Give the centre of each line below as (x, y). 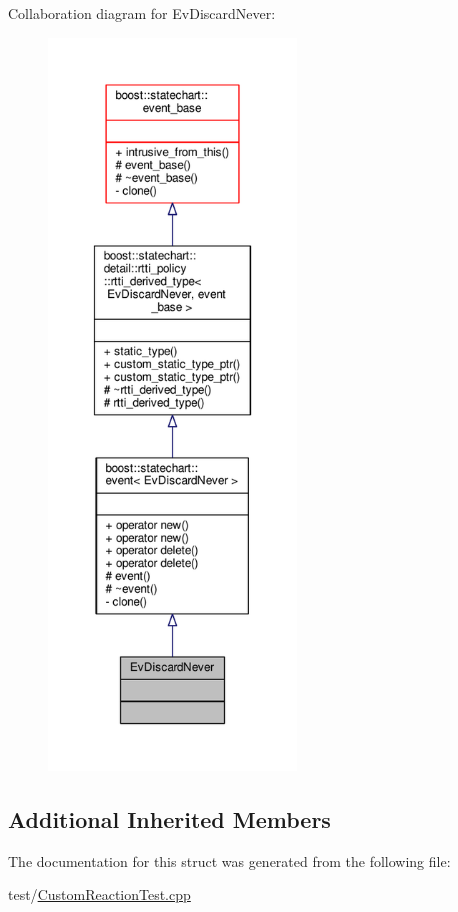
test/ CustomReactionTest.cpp (99, 894)
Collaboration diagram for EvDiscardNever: (142, 13)
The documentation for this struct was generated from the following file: (229, 860)
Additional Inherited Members (169, 818)
